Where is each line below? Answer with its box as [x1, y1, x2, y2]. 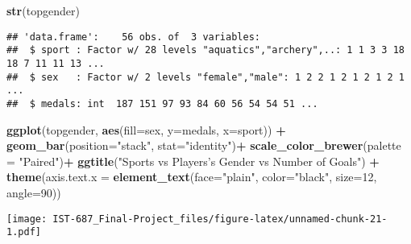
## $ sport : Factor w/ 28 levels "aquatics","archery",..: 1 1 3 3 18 [6, 44, 405, 56]
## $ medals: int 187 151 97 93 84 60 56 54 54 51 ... [6, 97, 318, 110]
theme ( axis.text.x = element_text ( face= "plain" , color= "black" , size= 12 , [6, 168, 377, 185]
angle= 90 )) [6, 184, 61, 201]
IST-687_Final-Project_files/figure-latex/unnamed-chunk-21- [52, 213, 388, 225]
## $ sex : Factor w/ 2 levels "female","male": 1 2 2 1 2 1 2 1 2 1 [6, 71, 405, 83]
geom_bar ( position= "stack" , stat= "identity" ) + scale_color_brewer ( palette [6, 137, 401, 154]
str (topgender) [6, 2, 80, 19]
